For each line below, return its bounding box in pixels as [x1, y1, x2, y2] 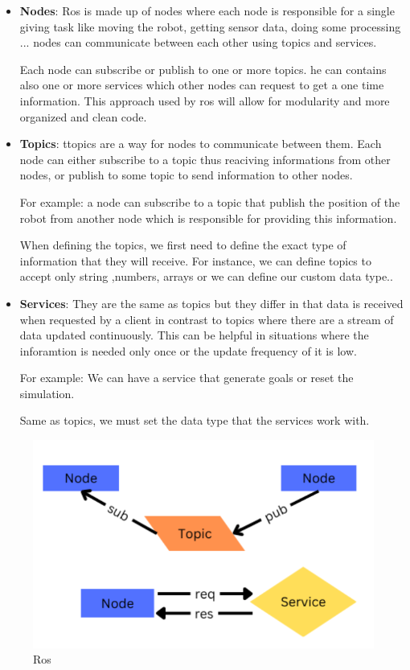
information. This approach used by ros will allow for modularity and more [19, 92, 390, 109]
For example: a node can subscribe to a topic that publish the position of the [19, 193, 400, 210]
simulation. [19, 384, 75, 401]
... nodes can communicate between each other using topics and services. [19, 34, 377, 51]
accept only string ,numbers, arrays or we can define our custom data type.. [19, 268, 393, 285]
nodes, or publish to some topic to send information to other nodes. [19, 166, 353, 183]
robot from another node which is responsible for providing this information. [19, 209, 397, 226]
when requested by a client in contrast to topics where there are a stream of [19, 310, 394, 327]
